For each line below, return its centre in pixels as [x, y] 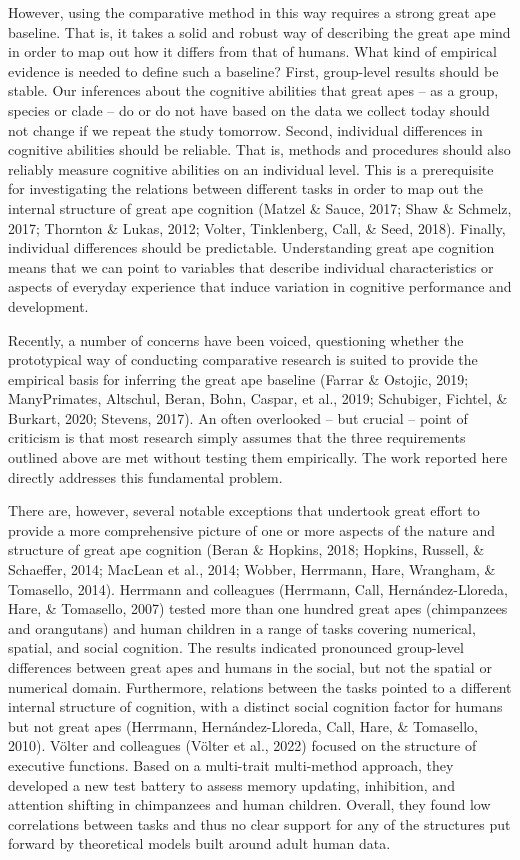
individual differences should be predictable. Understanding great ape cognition [251, 247]
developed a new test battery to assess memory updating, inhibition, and [231, 784]
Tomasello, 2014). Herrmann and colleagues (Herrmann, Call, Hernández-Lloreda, [258, 588]
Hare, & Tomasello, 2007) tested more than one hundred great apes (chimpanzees [258, 608]
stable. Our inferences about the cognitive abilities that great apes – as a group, [253, 90]
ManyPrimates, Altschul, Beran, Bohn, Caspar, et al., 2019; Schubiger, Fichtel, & [258, 398]
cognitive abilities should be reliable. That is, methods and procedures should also [259, 149]
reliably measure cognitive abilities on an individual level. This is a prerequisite [251, 168]
